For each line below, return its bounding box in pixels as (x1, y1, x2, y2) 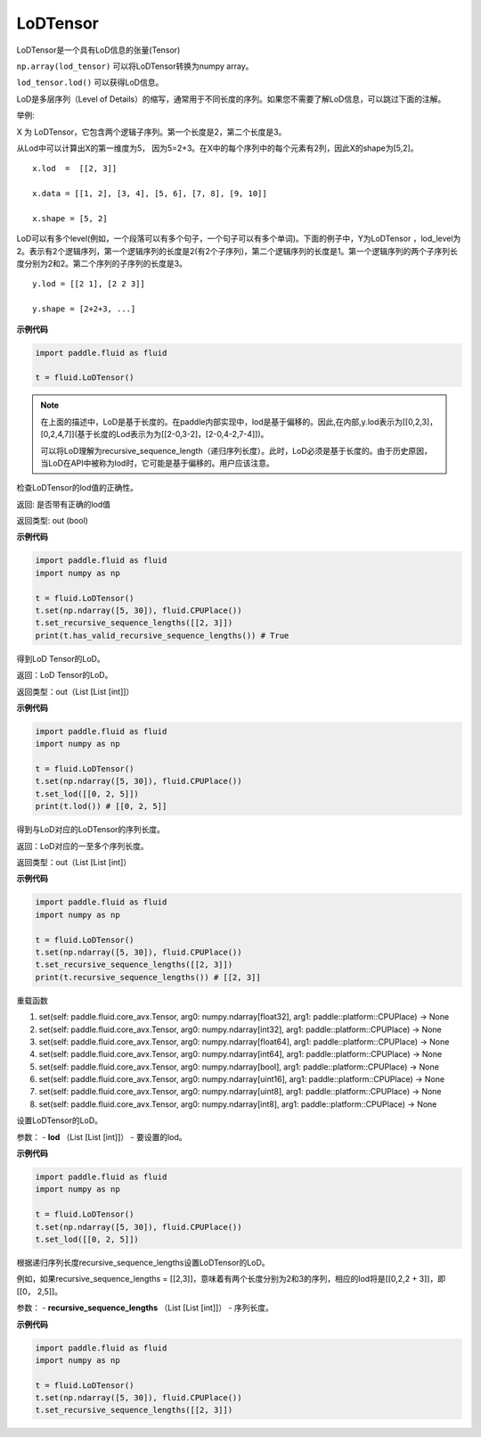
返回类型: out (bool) (16, 516, 89, 526)
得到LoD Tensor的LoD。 (16, 653, 106, 664)
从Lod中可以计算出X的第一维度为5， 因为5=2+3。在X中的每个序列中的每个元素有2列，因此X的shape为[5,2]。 (16, 143, 419, 153)
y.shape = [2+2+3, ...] (32, 304, 136, 314)
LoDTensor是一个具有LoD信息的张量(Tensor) (16, 45, 181, 55)
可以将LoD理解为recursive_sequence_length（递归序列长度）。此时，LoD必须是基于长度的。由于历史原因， (40, 445, 432, 456)
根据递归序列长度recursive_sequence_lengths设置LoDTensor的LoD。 (16, 1257, 271, 1268)
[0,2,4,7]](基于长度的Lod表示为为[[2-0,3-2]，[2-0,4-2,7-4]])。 (40, 429, 269, 440)
